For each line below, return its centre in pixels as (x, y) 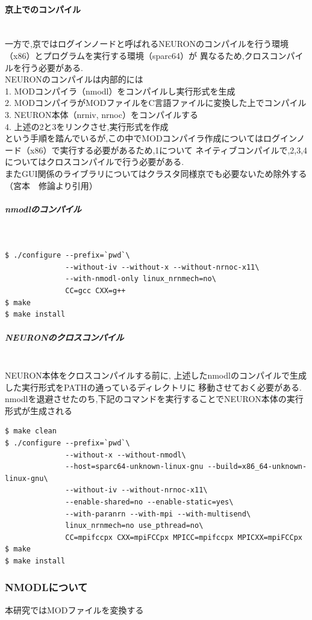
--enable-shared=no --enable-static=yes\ (149, 502)
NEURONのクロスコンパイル (64, 337)
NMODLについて (46, 587)
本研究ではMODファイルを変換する (74, 609)
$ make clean (31, 431)
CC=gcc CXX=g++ (95, 291)
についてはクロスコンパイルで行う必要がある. (95, 162)
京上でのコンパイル (43, 9)
